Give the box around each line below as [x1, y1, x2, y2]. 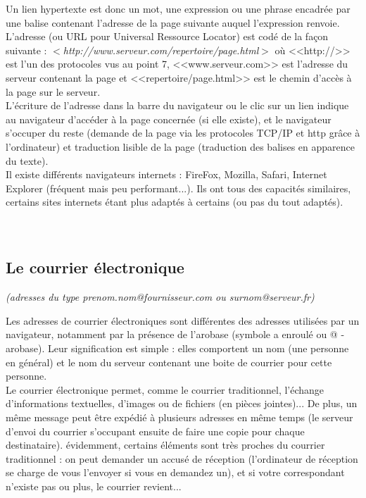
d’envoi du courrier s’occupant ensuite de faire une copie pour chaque [6, 423, 305, 438]
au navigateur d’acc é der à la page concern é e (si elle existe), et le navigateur [6, 111, 332, 126]
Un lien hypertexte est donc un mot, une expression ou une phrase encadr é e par [6, 1, 351, 15]
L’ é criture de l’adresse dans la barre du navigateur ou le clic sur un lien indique [6, 98, 349, 113]
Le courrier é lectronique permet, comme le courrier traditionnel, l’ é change [6, 382, 324, 397]
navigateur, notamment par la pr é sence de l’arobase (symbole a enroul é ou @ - [6, 327, 345, 342]
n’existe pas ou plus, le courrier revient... [6, 479, 182, 494]
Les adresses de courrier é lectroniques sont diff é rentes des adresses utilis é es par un [6, 313, 360, 328]
